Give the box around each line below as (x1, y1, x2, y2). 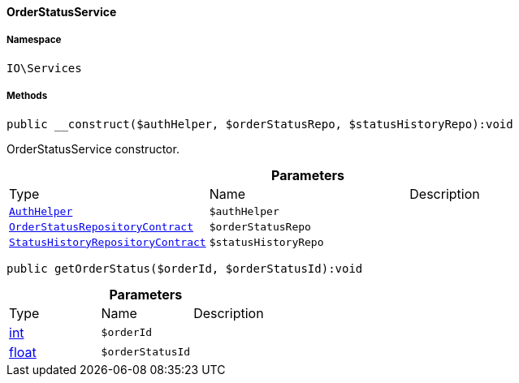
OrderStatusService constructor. (6, 141, 179, 156)
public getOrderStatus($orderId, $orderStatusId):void (6, 261, 363, 275)
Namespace (6, 34, 62, 46)
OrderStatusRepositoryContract (9, 220, 193, 233)
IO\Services (6, 61, 82, 75)
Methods (6, 90, 48, 102)
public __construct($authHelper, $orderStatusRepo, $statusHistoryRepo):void (6, 117, 513, 131)
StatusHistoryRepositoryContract (9, 235, 206, 248)
